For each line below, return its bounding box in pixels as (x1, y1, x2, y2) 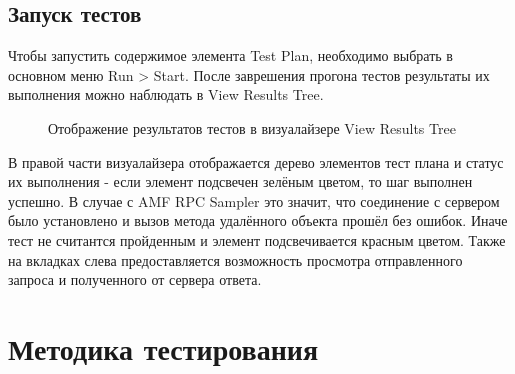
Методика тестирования (8, 327, 319, 368)
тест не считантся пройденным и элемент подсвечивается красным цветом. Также (8, 229, 506, 250)
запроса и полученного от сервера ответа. (8, 269, 262, 290)
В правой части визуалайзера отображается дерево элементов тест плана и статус (8, 151, 504, 172)
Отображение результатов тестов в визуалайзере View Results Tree (48, 117, 456, 138)
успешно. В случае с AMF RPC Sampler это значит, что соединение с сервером (8, 190, 500, 211)
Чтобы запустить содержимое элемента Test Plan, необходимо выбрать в (8, 45, 453, 66)
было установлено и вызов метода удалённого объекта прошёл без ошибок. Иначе (8, 210, 508, 231)
